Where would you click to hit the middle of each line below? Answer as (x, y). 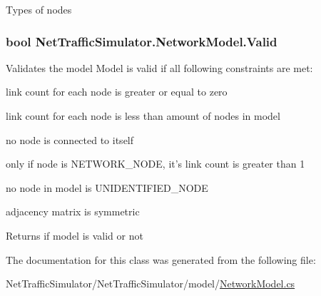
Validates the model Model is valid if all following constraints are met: (159, 67)
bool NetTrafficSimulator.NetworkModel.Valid (142, 41)
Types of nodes (39, 9)
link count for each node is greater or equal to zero (117, 92)
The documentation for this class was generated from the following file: (161, 259)
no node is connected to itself (70, 139)
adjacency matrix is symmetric (73, 211)
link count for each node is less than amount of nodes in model (143, 116)
